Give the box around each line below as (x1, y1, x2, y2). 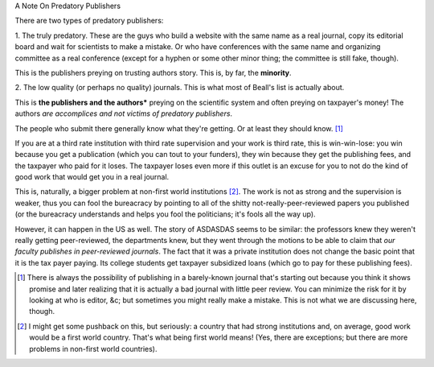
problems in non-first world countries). (29, 344, 158, 353)
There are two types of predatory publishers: (14, 16, 164, 26)
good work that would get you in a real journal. (14, 172, 170, 182)
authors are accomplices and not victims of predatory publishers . (14, 109, 233, 118)
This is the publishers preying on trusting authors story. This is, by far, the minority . (14, 68, 293, 77)
